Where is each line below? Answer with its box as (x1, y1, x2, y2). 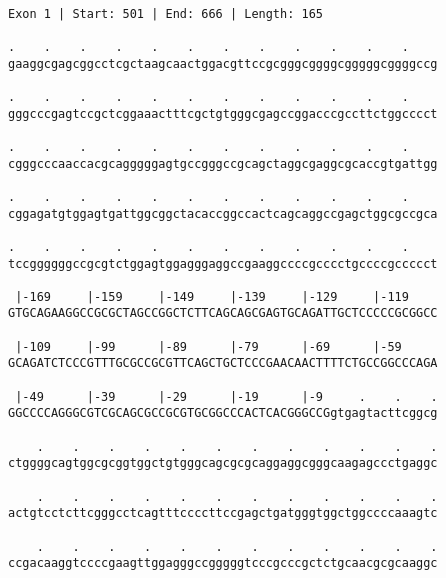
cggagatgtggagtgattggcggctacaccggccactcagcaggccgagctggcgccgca (8, 206, 438, 221)
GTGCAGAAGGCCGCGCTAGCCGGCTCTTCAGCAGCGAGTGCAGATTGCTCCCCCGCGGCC (8, 306, 438, 321)
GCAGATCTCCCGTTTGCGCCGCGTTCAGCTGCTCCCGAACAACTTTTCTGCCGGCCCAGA (8, 356, 438, 371)
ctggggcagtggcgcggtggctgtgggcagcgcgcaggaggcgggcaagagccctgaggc (8, 456, 438, 471)
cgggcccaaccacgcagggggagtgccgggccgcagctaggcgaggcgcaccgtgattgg (8, 156, 438, 171)
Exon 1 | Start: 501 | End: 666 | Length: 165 (8, 6, 323, 21)
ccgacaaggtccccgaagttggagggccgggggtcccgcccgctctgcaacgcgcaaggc (8, 556, 438, 571)
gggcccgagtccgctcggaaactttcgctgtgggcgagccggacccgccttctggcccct (8, 106, 438, 121)
